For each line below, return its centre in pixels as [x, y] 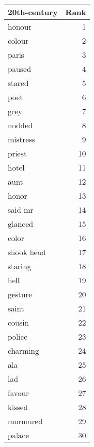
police [18, 336]
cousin [18, 322]
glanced [21, 224]
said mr [21, 210]
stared [18, 83]
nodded [20, 125]
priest [17, 153]
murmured [25, 421]
